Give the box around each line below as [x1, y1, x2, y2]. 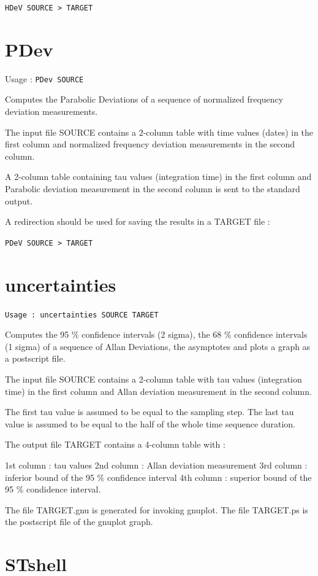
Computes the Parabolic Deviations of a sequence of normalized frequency [5, 93, 284, 106]
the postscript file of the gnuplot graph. [5, 515, 153, 528]
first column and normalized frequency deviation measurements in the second [5, 138, 295, 150]
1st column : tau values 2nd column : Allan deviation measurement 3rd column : [5, 458, 308, 471]
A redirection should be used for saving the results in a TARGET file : [5, 215, 270, 228]
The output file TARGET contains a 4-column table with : [5, 438, 225, 451]
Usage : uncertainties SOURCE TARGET [5, 310, 159, 319]
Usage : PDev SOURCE [5, 72, 84, 85]
